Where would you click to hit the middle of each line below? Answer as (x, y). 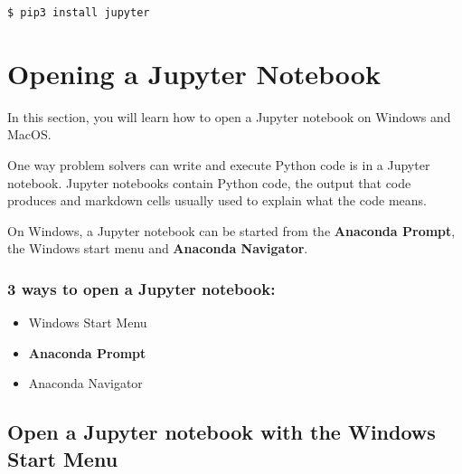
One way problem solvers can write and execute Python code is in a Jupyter (219, 164)
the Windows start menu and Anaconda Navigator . (158, 248)
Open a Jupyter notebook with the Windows (222, 432)
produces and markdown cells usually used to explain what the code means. (217, 200)
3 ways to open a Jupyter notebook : (141, 288)
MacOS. (29, 134)
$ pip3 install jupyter (79, 13)
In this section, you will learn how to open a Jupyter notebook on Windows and (229, 116)
